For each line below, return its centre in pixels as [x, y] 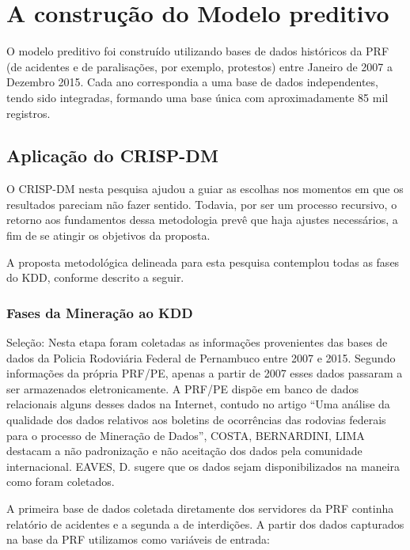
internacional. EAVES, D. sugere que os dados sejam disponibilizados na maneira [203, 466]
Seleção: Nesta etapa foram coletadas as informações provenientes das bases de [197, 342]
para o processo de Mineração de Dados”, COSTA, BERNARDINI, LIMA [186, 435]
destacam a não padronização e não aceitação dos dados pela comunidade [184, 451]
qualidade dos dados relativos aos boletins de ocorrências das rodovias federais [196, 420]
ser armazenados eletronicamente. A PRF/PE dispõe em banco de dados [183, 388]
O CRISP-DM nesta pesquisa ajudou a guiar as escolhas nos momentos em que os [205, 189]
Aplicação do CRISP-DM [112, 156]
